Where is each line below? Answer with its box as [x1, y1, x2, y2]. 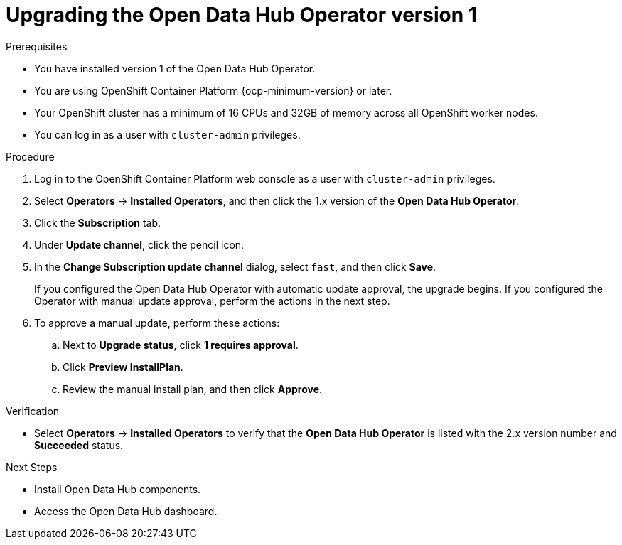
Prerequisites [6, 40, 68, 53]
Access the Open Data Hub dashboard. [34, 504, 218, 517]
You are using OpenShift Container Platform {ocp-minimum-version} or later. [34, 84, 392, 97]
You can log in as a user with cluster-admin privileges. [34, 128, 301, 141]
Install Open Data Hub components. [34, 482, 201, 495]
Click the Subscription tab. [34, 216, 161, 229]
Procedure [6, 150, 55, 163]
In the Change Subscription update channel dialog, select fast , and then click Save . [34, 260, 436, 273]
